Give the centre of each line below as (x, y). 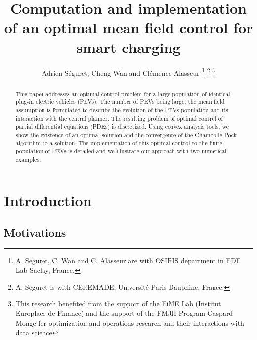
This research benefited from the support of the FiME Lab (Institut (118, 303)
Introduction (48, 201)
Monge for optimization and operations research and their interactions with (130, 322)
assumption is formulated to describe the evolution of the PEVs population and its (122, 110)
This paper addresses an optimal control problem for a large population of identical (123, 93)
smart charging (128, 47)
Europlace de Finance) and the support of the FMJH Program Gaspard (124, 313)
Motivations (35, 232)
